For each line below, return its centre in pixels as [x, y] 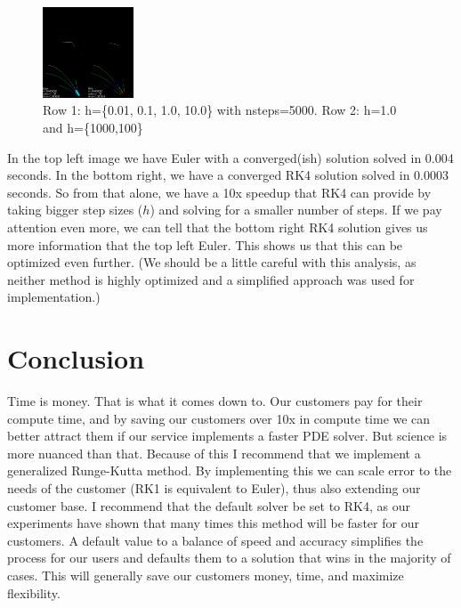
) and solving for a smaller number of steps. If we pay [296, 210]
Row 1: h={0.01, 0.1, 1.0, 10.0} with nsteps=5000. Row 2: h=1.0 [220, 110]
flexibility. [34, 592]
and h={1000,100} [93, 127]
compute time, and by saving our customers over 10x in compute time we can [219, 418]
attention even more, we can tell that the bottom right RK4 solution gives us [218, 227]
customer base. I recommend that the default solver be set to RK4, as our [209, 505]
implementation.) [54, 297]
